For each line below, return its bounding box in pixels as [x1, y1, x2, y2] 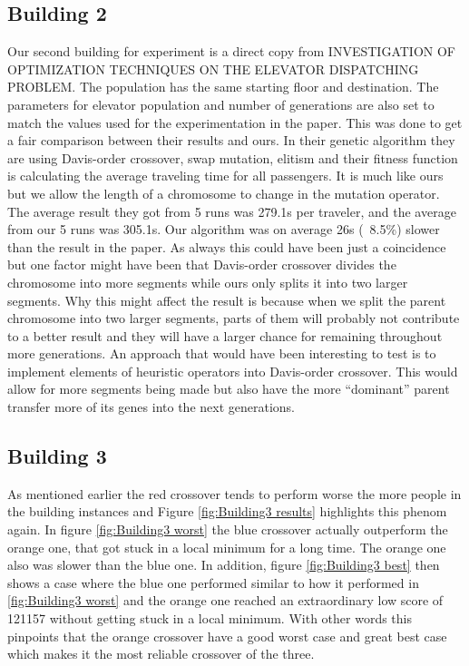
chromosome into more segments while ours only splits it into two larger [7, 272, 408, 291]
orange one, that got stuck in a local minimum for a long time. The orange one [7, 537, 446, 556]
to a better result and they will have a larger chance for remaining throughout [7, 326, 443, 345]
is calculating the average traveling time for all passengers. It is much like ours [7, 166, 444, 185]
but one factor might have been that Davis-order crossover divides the [7, 255, 396, 274]
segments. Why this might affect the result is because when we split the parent [7, 290, 446, 309]
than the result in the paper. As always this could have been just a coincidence [7, 237, 446, 256]
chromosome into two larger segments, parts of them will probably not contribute [7, 309, 460, 328]
